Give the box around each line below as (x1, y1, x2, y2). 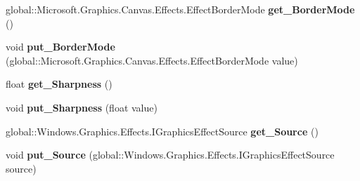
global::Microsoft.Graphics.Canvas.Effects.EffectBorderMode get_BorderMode (6, 2, 355, 16)
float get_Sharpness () (6, 76, 112, 91)
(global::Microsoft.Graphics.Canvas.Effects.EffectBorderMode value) (6, 53, 298, 67)
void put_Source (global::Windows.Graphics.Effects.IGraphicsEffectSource (6, 147, 335, 162)
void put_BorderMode (6, 39, 115, 54)
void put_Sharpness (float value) (6, 100, 157, 114)
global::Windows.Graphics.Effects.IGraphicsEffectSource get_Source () (6, 123, 319, 138)
